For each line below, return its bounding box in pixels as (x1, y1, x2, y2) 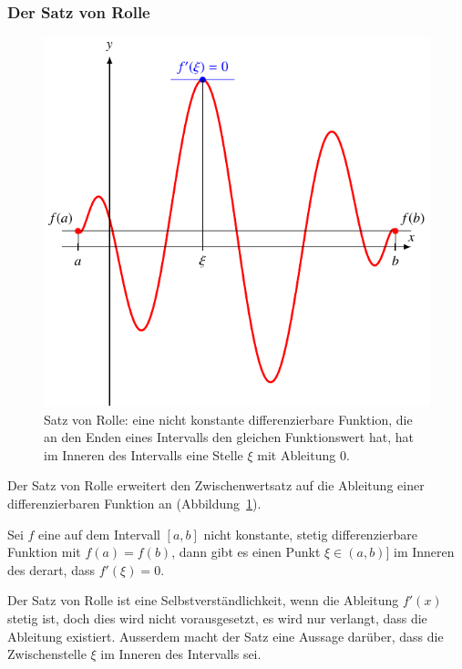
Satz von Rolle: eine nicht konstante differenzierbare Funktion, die (44, 409, 413, 428)
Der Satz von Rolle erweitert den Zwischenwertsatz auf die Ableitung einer (7, 476, 425, 495)
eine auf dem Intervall (38, 524, 160, 543)
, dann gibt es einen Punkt (171, 542, 321, 561)
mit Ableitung (257, 445, 336, 464)
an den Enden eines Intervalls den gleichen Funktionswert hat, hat (44, 427, 414, 447)
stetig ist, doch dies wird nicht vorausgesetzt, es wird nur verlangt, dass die (7, 608, 427, 627)
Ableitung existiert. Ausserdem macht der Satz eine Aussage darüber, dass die (7, 626, 444, 645)
